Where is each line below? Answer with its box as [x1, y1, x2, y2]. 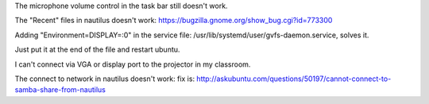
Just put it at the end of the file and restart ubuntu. [14, 44, 180, 55]
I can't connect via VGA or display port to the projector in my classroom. [14, 60, 251, 69]
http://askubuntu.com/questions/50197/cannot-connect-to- [195, 74, 392, 83]
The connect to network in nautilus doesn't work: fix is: [14, 74, 195, 83]
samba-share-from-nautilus [14, 85, 106, 94]
